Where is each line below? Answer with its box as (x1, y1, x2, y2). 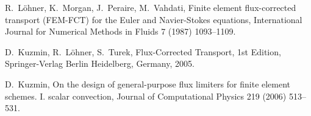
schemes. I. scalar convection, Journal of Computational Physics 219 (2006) (5, 89, 287, 102)
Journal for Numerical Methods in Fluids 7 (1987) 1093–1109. (5, 25, 236, 38)
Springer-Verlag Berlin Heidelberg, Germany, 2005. (5, 57, 195, 70)
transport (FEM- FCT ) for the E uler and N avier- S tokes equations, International (5, 13, 302, 26)
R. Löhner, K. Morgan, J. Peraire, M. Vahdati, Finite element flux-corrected (5, 1, 296, 13)
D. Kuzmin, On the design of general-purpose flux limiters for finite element (5, 77, 291, 90)
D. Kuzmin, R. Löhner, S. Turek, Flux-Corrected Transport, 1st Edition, (5, 45, 281, 58)
